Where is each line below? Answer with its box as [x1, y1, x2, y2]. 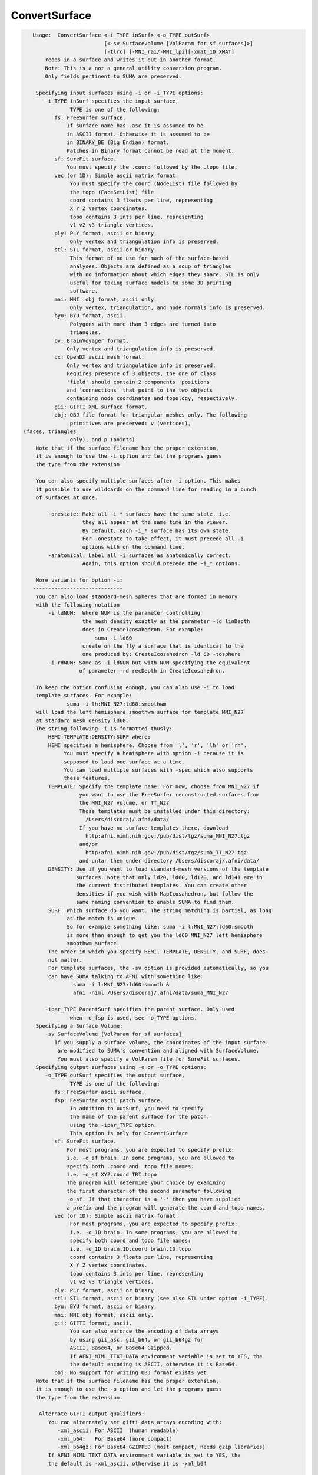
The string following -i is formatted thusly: [35, 725, 173, 732]
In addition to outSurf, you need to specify [69, 1105, 204, 1112]
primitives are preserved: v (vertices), [69, 419, 191, 427]
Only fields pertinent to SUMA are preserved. [45, 73, 182, 80]
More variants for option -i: [35, 576, 123, 584]
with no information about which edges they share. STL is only [69, 271, 260, 278]
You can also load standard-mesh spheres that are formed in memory [35, 593, 238, 600]
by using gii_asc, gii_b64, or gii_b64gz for [69, 1336, 204, 1343]
